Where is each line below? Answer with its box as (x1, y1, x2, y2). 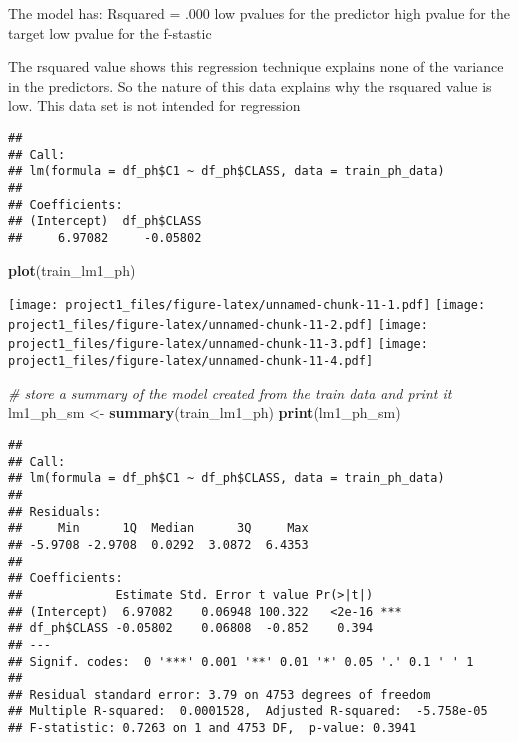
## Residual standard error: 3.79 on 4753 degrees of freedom (8, 687, 431, 702)
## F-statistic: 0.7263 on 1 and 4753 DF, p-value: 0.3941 (8, 721, 417, 736)
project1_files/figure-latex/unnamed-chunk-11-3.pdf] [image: (8, 337, 428, 352)
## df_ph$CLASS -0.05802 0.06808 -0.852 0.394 (8, 621, 374, 636)
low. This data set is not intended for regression (8, 95, 301, 116)
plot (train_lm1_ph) (8, 259, 136, 280)
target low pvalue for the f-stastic (8, 22, 212, 43)
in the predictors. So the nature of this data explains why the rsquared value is (8, 75, 492, 96)
